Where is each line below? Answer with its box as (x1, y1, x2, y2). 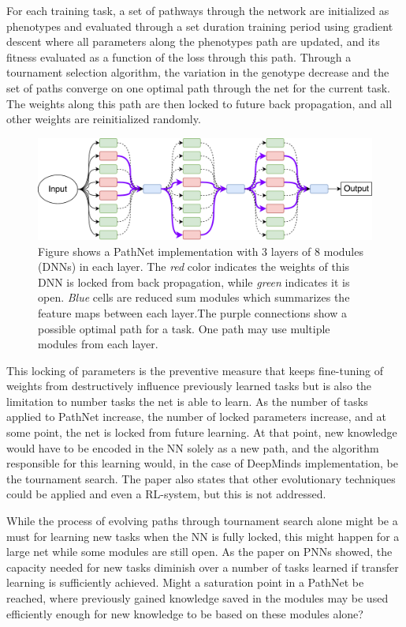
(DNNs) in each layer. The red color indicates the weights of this (38, 258, 350, 275)
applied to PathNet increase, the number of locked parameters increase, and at (6, 408, 387, 425)
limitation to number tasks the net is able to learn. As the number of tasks (6, 392, 368, 409)
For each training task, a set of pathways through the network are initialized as (6, 2, 389, 18)
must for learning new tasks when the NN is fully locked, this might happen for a (6, 528, 400, 544)
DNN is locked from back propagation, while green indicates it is (38, 273, 350, 290)
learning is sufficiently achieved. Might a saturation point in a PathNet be (6, 574, 364, 591)
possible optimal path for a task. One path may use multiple (38, 320, 330, 336)
